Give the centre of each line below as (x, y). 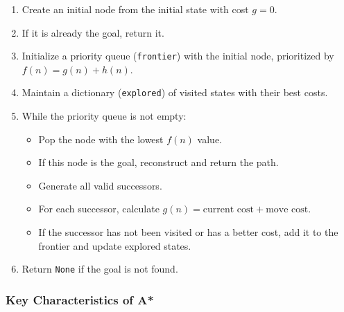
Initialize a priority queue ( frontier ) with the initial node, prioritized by (178, 56)
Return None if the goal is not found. (100, 269)
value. (209, 139)
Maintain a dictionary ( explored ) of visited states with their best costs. (175, 92)
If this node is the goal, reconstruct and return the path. (158, 162)
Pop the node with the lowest (101, 139)
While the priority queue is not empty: (104, 116)
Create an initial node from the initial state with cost (135, 9)
